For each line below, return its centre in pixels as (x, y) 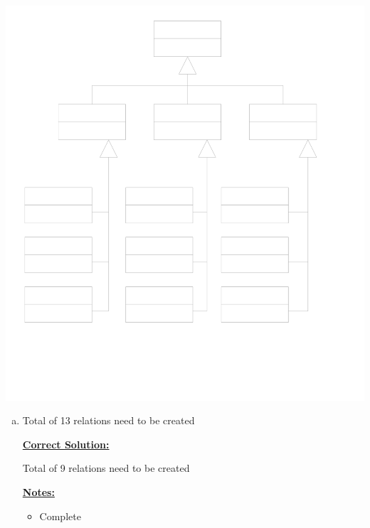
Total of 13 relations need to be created (109, 420)
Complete (60, 516)
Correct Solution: (66, 444)
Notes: (38, 491)
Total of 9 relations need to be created (106, 468)
